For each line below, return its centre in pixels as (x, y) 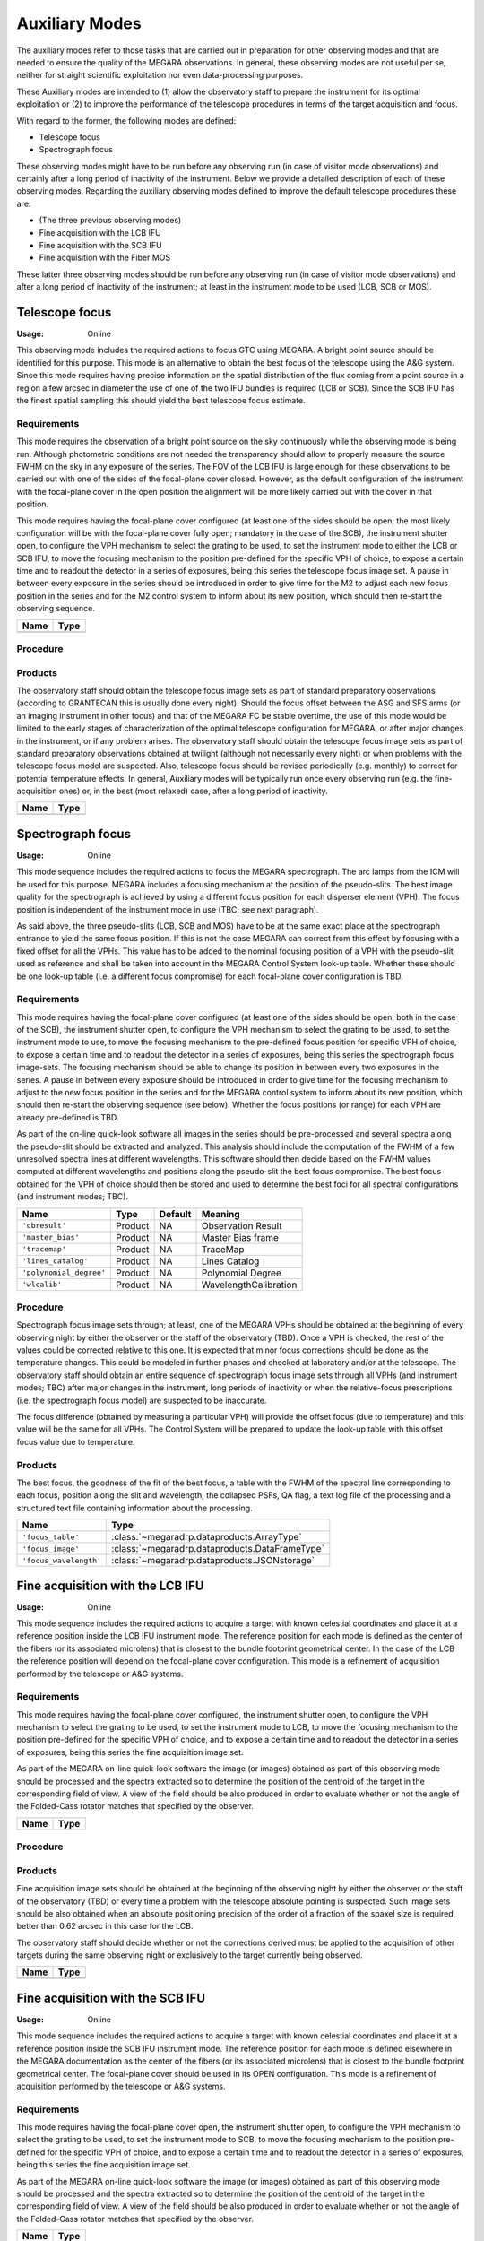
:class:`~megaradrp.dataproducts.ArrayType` (207, 1537)
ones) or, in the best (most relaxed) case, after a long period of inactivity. (194, 791)
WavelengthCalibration (249, 1285)
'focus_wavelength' (62, 1560)
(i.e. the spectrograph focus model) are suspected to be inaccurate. (142, 1400)
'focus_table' (51, 1537)
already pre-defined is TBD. (68, 1117)
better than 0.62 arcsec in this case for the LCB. (105, 1926)
